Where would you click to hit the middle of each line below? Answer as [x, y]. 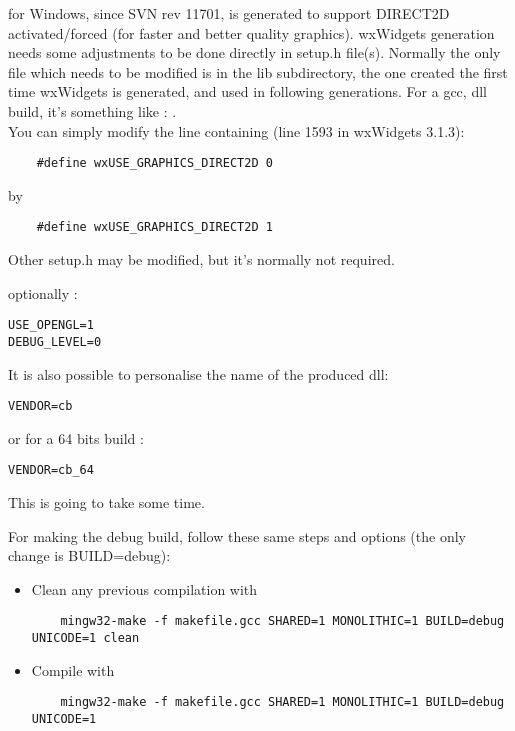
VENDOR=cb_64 [51, 470]
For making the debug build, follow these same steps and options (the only [237, 535]
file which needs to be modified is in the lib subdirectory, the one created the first [258, 71]
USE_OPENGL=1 [51, 325]
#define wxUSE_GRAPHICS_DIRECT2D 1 [154, 227]
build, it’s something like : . [92, 110]
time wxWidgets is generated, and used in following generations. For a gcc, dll [247, 91]
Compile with [73, 669]
